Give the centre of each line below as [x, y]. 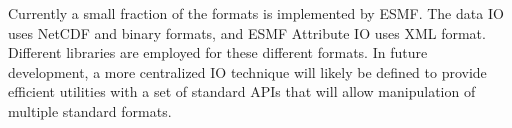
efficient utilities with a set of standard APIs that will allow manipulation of [242, 91]
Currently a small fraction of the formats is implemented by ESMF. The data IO [256, 13]
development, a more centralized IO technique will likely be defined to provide [247, 71]
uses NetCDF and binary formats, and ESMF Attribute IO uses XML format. [247, 32]
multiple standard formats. [90, 110]
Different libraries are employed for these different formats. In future [218, 52]
